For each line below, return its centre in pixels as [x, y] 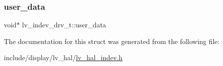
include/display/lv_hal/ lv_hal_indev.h [63, 57]
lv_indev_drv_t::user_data [64, 25]
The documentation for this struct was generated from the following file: [112, 41]
